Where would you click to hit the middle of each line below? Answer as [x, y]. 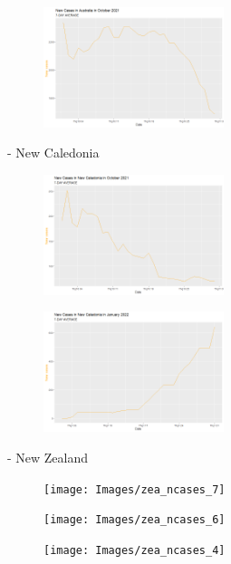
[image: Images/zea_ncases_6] [135, 520]
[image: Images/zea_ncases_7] [135, 489]
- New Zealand [48, 457]
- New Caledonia [53, 153]
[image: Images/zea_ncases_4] [135, 550]
